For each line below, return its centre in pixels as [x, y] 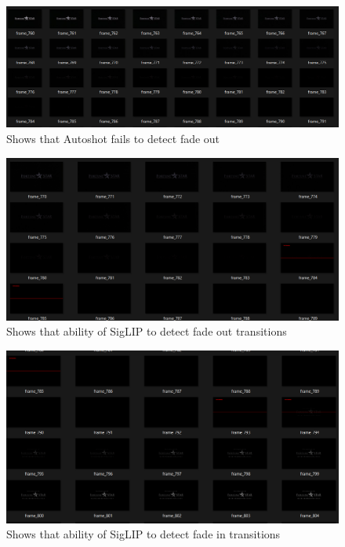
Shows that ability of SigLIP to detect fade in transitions [143, 534]
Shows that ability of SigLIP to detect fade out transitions [147, 331]
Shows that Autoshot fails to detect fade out [113, 139]
